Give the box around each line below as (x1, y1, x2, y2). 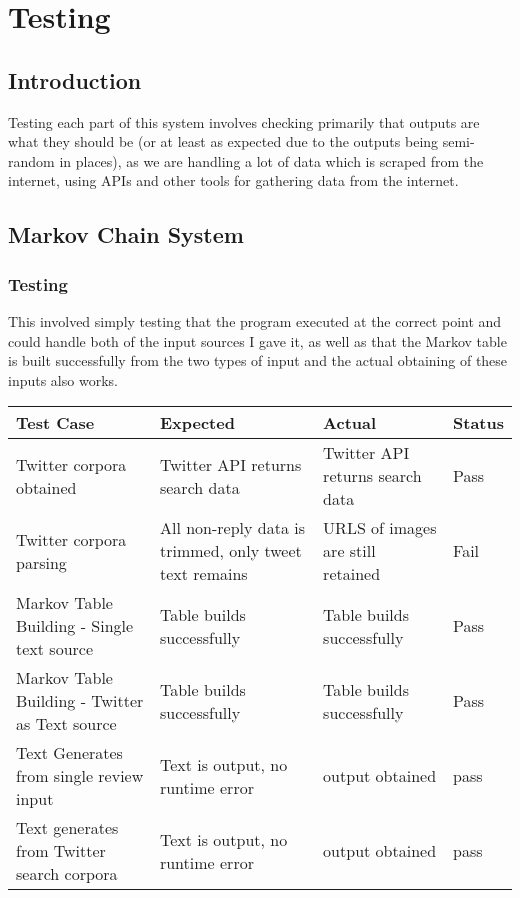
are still (323, 539, 376, 563)
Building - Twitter (16, 689, 144, 713)
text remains (159, 562, 248, 586)
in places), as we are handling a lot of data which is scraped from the (59, 150, 484, 171)
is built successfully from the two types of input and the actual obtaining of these (8, 350, 508, 371)
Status (453, 411, 504, 435)
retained (323, 562, 381, 586)
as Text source (16, 712, 117, 736)
